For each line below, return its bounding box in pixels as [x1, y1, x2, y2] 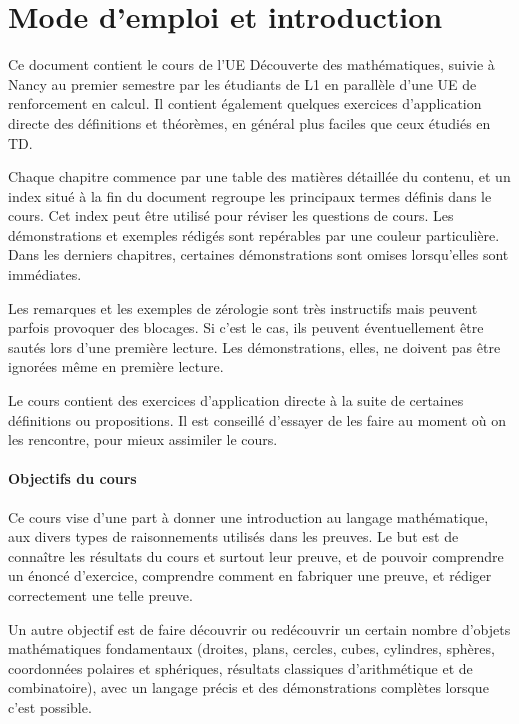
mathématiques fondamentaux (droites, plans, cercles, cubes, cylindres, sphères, [8, 638, 495, 659]
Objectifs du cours [8, 468, 137, 489]
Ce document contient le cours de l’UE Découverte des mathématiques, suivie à [8, 54, 495, 75]
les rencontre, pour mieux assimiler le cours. [8, 429, 278, 450]
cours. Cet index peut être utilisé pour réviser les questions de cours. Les [8, 205, 454, 226]
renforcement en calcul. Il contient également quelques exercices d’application [8, 93, 482, 114]
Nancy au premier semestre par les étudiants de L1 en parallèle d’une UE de [8, 73, 477, 94]
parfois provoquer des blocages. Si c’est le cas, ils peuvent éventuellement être [8, 317, 484, 338]
